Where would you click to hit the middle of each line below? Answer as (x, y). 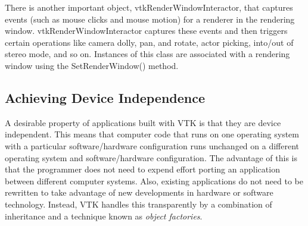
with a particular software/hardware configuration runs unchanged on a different (152, 145)
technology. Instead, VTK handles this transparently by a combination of (139, 204)
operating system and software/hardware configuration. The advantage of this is (151, 157)
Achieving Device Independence (105, 97)
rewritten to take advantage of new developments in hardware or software (139, 192)
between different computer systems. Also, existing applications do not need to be (154, 181)
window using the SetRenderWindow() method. (92, 65)
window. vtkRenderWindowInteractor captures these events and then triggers (146, 31)
